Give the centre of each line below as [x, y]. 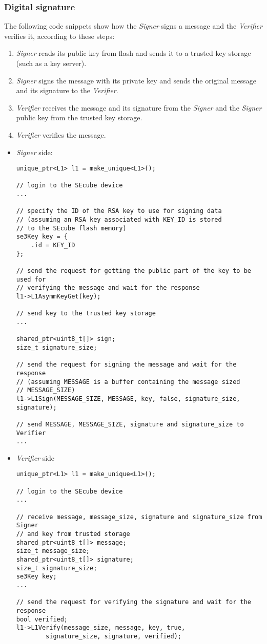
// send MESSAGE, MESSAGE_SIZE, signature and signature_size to [130, 424]
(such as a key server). [51, 63]
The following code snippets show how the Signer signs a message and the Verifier [133, 26]
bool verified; [42, 619]
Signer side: [34, 152]
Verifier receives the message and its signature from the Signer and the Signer [139, 107]
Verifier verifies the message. [61, 134]
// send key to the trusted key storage [86, 314]
